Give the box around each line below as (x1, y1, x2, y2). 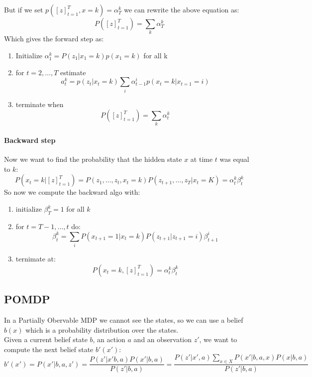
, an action (93, 334, 125, 345)
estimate (60, 67, 86, 77)
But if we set (4, 4, 43, 14)
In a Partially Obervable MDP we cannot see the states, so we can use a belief (4, 315, 243, 325)
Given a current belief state (4, 334, 88, 345)
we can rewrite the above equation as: (124, 4, 239, 14)
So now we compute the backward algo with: (4, 187, 140, 197)
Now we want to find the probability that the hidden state (4, 154, 182, 164)
